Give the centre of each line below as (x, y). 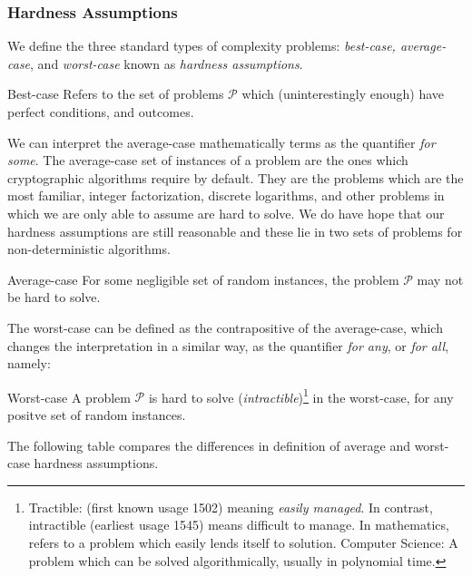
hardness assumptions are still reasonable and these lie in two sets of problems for (235, 231)
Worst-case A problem (69, 397)
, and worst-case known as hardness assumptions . (167, 63)
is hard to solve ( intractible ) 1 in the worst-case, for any (301, 395)
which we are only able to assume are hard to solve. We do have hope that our (226, 213)
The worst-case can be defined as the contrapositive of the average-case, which (225, 327)
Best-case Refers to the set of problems (116, 94)
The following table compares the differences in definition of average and (209, 445)
